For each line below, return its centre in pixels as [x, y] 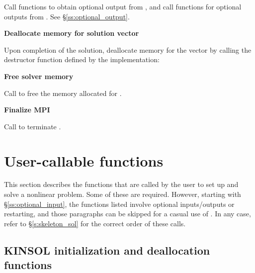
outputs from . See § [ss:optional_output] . [67, 16]
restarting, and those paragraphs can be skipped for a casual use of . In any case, [127, 214]
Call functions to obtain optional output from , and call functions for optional [123, 6]
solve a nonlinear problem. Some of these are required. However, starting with [123, 194]
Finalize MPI [27, 110]
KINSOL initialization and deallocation [107, 250]
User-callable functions [84, 160]
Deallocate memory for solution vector [72, 33]
